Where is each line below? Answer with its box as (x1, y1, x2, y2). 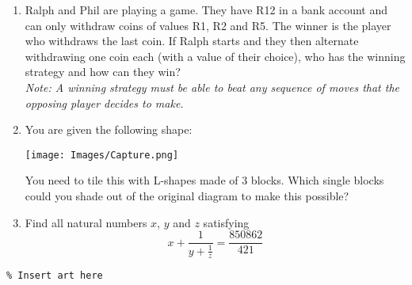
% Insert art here (6, 270, 103, 282)
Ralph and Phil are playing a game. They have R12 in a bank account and (25, 2, 387, 17)
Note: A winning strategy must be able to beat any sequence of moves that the (25, 78, 399, 95)
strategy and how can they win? (25, 63, 181, 80)
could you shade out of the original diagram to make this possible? (25, 188, 349, 203)
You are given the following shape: (25, 121, 193, 138)
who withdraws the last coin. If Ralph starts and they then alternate (25, 32, 359, 49)
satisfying (203, 214, 250, 230)
